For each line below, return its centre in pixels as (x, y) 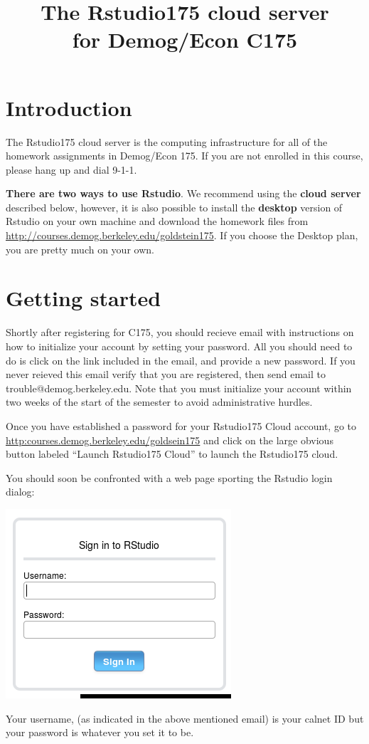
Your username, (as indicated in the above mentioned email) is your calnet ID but (185, 718)
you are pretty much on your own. (80, 249)
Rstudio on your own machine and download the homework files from (157, 221)
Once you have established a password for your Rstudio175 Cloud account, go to (181, 425)
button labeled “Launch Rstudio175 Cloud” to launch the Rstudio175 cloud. (172, 454)
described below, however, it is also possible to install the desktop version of (174, 207)
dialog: (20, 492)
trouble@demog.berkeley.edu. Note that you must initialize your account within (179, 388)
